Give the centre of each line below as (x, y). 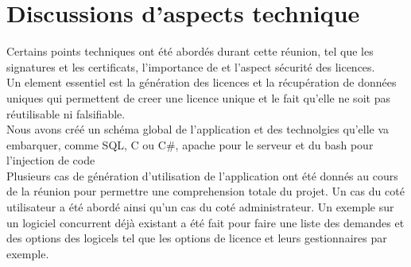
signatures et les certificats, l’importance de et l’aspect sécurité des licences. (191, 66)
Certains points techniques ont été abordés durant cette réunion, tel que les (190, 51)
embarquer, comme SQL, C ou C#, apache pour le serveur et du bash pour (190, 144)
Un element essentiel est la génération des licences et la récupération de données (202, 82)
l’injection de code (51, 160)
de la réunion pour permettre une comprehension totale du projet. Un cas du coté (205, 191)
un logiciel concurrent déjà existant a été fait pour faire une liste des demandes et (205, 222)
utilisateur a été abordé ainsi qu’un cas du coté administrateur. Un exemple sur (200, 207)
